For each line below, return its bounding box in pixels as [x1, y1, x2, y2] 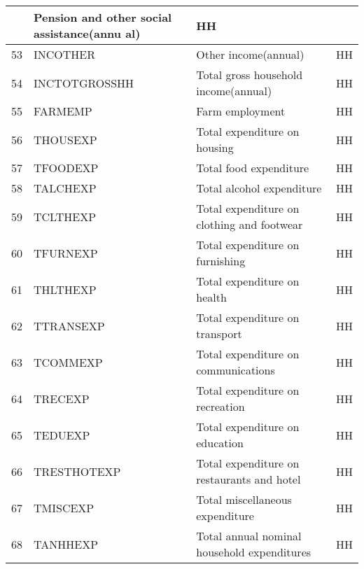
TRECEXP [34, 390, 90, 407]
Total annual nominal [196, 528, 302, 544]
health [196, 289, 227, 305]
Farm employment [196, 103, 286, 119]
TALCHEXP [34, 180, 97, 196]
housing [196, 139, 234, 155]
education [196, 435, 244, 451]
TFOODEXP [34, 160, 99, 176]
